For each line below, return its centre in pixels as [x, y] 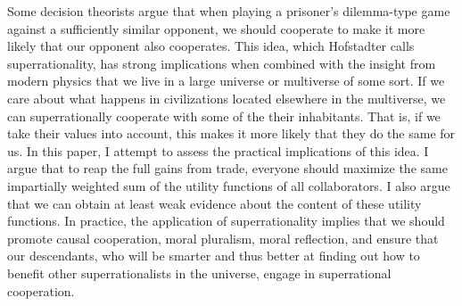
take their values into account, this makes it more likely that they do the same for [231, 133]
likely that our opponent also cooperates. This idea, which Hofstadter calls [211, 46]
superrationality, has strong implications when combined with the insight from [222, 63]
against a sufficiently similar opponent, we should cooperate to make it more [216, 28]
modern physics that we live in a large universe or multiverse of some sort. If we [226, 81]
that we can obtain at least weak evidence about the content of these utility [214, 203]
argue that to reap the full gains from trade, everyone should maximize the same [227, 168]
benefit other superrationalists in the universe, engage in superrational [199, 273]
